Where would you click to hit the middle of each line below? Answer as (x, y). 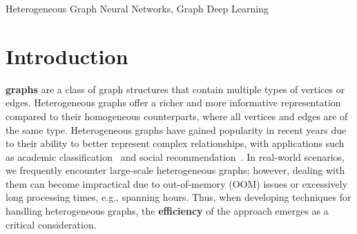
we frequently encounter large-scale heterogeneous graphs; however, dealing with (175, 170)
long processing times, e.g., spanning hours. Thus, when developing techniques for (178, 197)
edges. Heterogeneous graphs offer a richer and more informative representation (173, 103)
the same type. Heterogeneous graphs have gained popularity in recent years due (176, 129)
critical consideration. (51, 224)
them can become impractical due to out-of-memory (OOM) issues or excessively (177, 183)
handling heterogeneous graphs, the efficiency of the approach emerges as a (167, 211)
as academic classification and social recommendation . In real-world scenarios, (175, 156)
